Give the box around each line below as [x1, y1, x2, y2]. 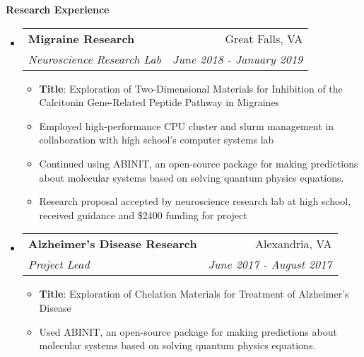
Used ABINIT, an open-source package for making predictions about [39, 324, 337, 339]
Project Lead [28, 256, 90, 273]
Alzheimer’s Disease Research [28, 235, 197, 252]
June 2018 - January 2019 [172, 50, 303, 67]
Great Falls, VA [225, 30, 303, 47]
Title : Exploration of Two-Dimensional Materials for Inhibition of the [39, 81, 343, 95]
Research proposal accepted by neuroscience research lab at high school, [39, 194, 351, 209]
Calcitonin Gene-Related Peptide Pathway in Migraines [39, 95, 280, 110]
